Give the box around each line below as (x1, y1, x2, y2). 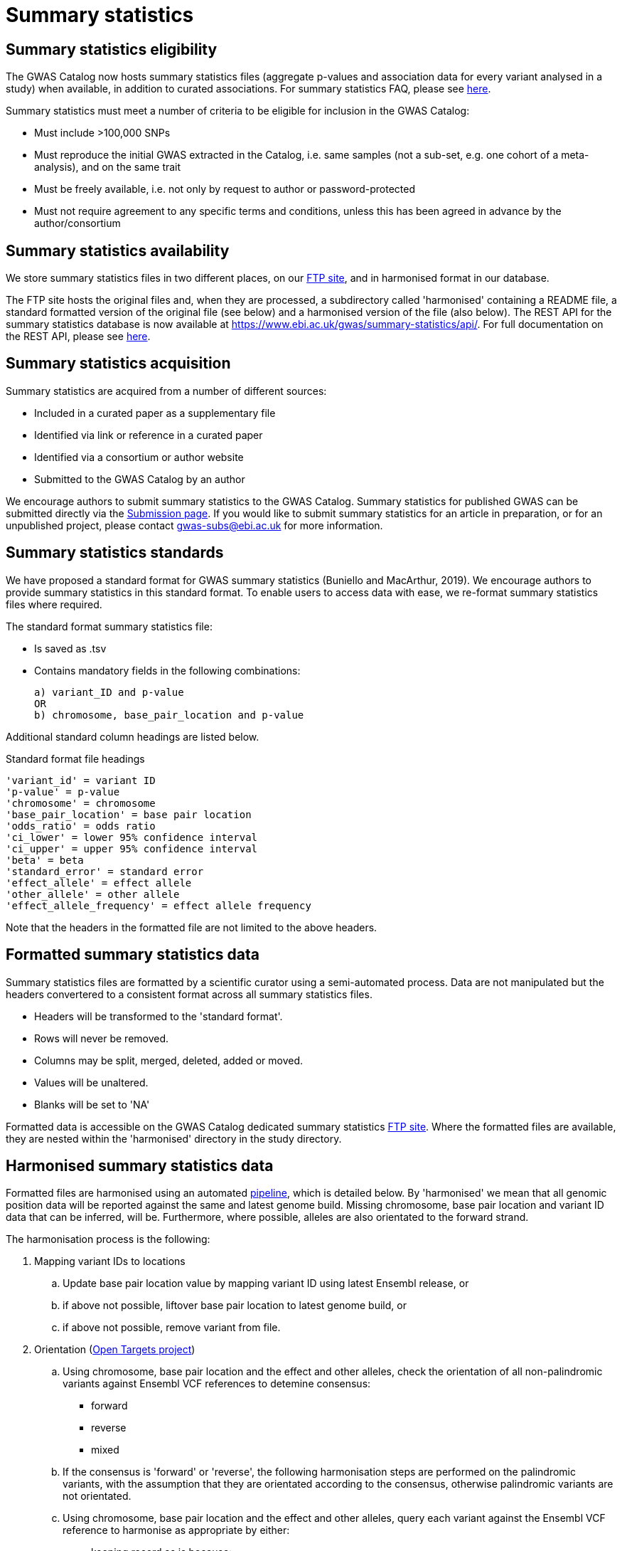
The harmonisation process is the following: (6, 1233, 210, 1246)
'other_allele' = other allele (6, 888, 180, 900)
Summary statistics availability (6, 241, 230, 260)
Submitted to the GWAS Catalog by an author (34, 472, 245, 485)
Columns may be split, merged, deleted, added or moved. (34, 1054, 304, 1066)
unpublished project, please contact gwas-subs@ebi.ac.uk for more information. (6, 519, 383, 531)
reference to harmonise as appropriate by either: (63, 1524, 290, 1537)
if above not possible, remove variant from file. (63, 1321, 281, 1334)
